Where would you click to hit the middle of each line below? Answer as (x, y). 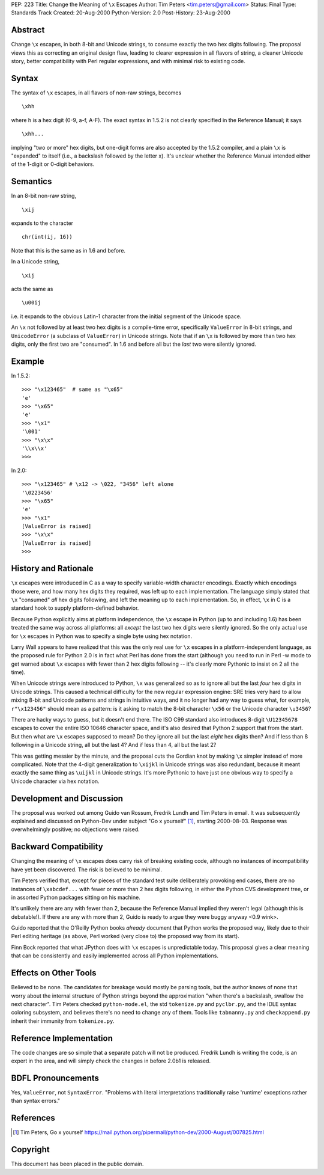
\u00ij (31, 303)
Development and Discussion (67, 798)
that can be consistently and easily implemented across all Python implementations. (115, 956)
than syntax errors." (35, 1101)
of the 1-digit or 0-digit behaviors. (53, 164)
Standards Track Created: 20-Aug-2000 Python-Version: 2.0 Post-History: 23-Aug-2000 (121, 13)
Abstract (28, 30)
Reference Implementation (62, 1038)
